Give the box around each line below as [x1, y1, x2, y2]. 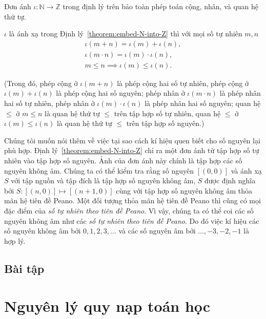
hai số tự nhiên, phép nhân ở [4, 98, 95, 109]
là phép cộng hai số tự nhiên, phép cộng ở [117, 77, 249, 88]
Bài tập [4, 260, 45, 276]
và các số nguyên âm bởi [118, 225, 196, 236]
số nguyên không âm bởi [4, 225, 81, 236]
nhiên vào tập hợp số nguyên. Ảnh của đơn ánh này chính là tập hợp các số [4, 155, 242, 166]
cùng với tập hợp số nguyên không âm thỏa [116, 185, 253, 196]
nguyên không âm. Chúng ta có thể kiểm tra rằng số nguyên [4, 165, 194, 176]
